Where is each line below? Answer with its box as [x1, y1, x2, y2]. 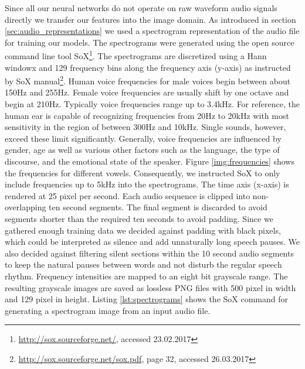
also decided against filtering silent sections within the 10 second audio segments [5, 247, 294, 259]
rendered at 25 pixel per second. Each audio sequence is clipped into [5, 189, 250, 201]
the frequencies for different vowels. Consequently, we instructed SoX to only [5, 166, 280, 179]
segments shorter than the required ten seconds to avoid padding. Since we [5, 213, 273, 224]
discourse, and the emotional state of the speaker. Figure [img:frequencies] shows [5, 155, 294, 168]
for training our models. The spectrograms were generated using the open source [5, 36, 294, 48]
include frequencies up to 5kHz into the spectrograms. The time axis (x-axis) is [5, 178, 289, 190]
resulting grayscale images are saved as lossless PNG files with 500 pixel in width [5, 281, 296, 293]
